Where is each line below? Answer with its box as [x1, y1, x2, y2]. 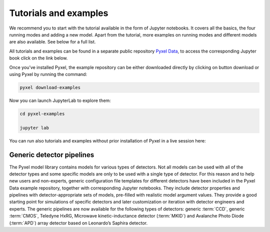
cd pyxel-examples [19, 110, 65, 116]
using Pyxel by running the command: [9, 71, 87, 77]
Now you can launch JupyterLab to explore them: [9, 97, 111, 103]
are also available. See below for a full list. [9, 39, 96, 45]
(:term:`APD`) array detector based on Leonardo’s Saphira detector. [9, 220, 147, 226]
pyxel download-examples [19, 84, 81, 90]
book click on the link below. [9, 55, 68, 61]
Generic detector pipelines [9, 150, 94, 159]
